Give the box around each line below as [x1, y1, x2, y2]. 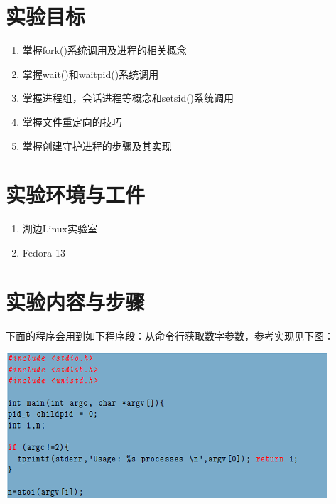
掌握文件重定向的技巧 [22, 114, 122, 129]
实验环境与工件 [6, 180, 146, 209]
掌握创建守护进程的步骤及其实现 [22, 138, 172, 153]
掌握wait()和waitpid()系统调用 [22, 66, 159, 81]
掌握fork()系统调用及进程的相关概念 [22, 43, 187, 58]
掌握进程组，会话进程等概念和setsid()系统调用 [22, 90, 234, 105]
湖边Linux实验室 [22, 221, 98, 236]
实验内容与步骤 [6, 286, 146, 316]
